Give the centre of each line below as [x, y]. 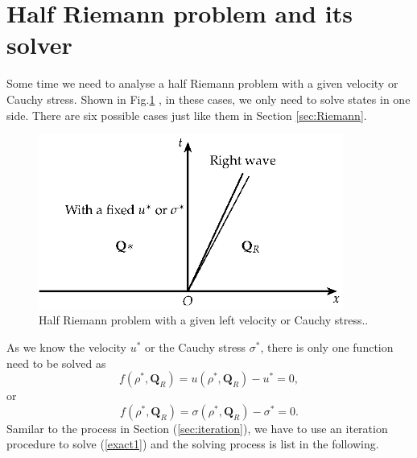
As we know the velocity [66, 347]
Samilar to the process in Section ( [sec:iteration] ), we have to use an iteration [197, 428]
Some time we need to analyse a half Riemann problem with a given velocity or [202, 83]
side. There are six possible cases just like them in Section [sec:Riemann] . [187, 115]
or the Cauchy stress [196, 347]
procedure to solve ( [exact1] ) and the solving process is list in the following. [193, 444]
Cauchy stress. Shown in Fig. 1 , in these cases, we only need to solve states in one [208, 99]
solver [39, 45]
